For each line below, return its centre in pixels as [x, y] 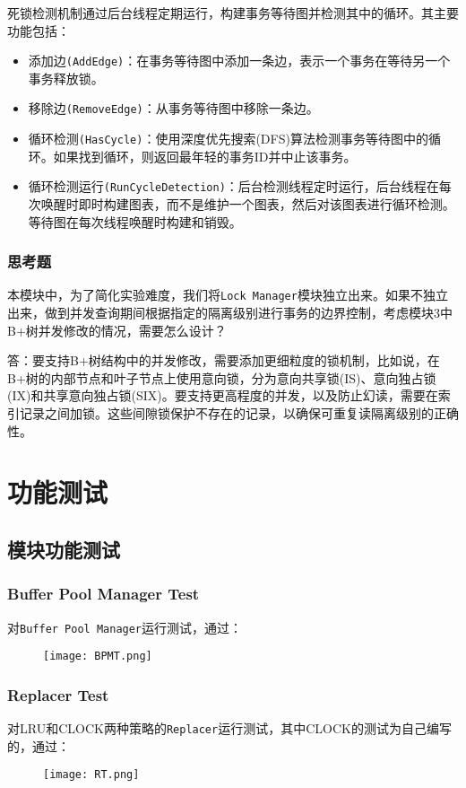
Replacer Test [58, 694]
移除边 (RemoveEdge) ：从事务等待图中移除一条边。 [173, 108]
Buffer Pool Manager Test [104, 594]
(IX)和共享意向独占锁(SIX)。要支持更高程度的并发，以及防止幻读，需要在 [223, 395]
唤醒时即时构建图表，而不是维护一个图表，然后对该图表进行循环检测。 [248, 204]
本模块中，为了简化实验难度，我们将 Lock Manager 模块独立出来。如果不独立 [228, 295]
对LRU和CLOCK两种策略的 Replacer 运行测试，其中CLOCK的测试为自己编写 [229, 728]
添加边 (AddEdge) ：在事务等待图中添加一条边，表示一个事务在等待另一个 [239, 61]
